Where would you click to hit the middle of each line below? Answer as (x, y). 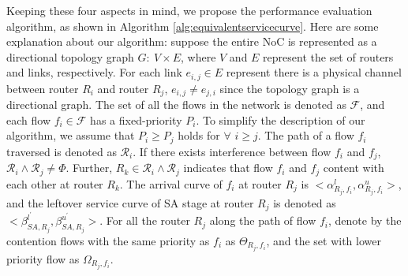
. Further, (89, 168)
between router (43, 88)
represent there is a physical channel (314, 72)
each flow (28, 119)
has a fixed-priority (136, 119)
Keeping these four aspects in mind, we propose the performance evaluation (189, 10)
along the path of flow (263, 220)
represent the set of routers (328, 56)
